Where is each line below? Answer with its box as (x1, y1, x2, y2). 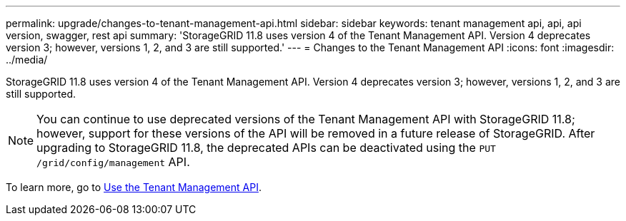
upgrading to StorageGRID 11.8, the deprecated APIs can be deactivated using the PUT (36, 140, 496, 155)
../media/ (6, 53, 48, 66)
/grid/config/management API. (36, 155, 190, 169)
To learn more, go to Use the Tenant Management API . (6, 181, 262, 193)
